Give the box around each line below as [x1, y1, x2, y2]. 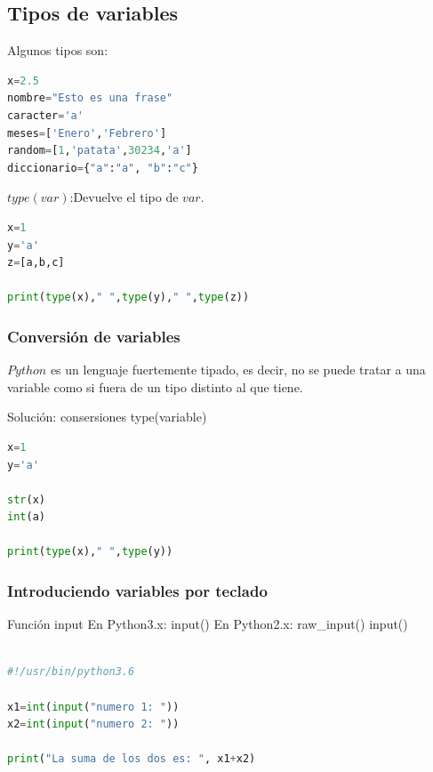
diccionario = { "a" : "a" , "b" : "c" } [7, 161, 198, 174]
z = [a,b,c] [7, 256, 65, 269]
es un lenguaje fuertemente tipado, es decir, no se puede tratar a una [50, 360, 426, 379]
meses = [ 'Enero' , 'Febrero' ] [7, 126, 167, 140]
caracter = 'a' [7, 109, 84, 122]
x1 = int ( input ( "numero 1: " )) [7, 700, 180, 713]
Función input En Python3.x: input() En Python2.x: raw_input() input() [7, 615, 408, 633]
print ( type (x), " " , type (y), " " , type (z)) [7, 291, 250, 304]
